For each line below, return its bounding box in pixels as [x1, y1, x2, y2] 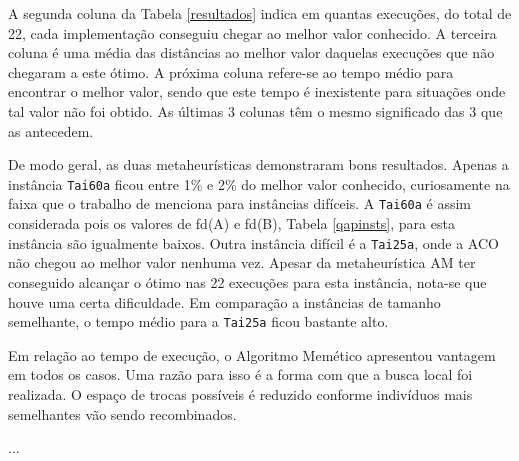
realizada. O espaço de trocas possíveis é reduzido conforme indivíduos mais [8, 383, 473, 404]
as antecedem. [8, 120, 94, 141]
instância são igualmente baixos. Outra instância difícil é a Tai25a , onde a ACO [8, 232, 499, 253]
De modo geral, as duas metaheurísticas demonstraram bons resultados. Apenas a [8, 154, 509, 175]
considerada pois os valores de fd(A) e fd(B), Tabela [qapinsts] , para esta [8, 213, 455, 234]
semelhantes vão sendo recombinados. [8, 403, 237, 424]
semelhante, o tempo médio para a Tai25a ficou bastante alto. [8, 311, 389, 332]
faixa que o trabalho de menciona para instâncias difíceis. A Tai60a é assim [8, 193, 472, 214]
